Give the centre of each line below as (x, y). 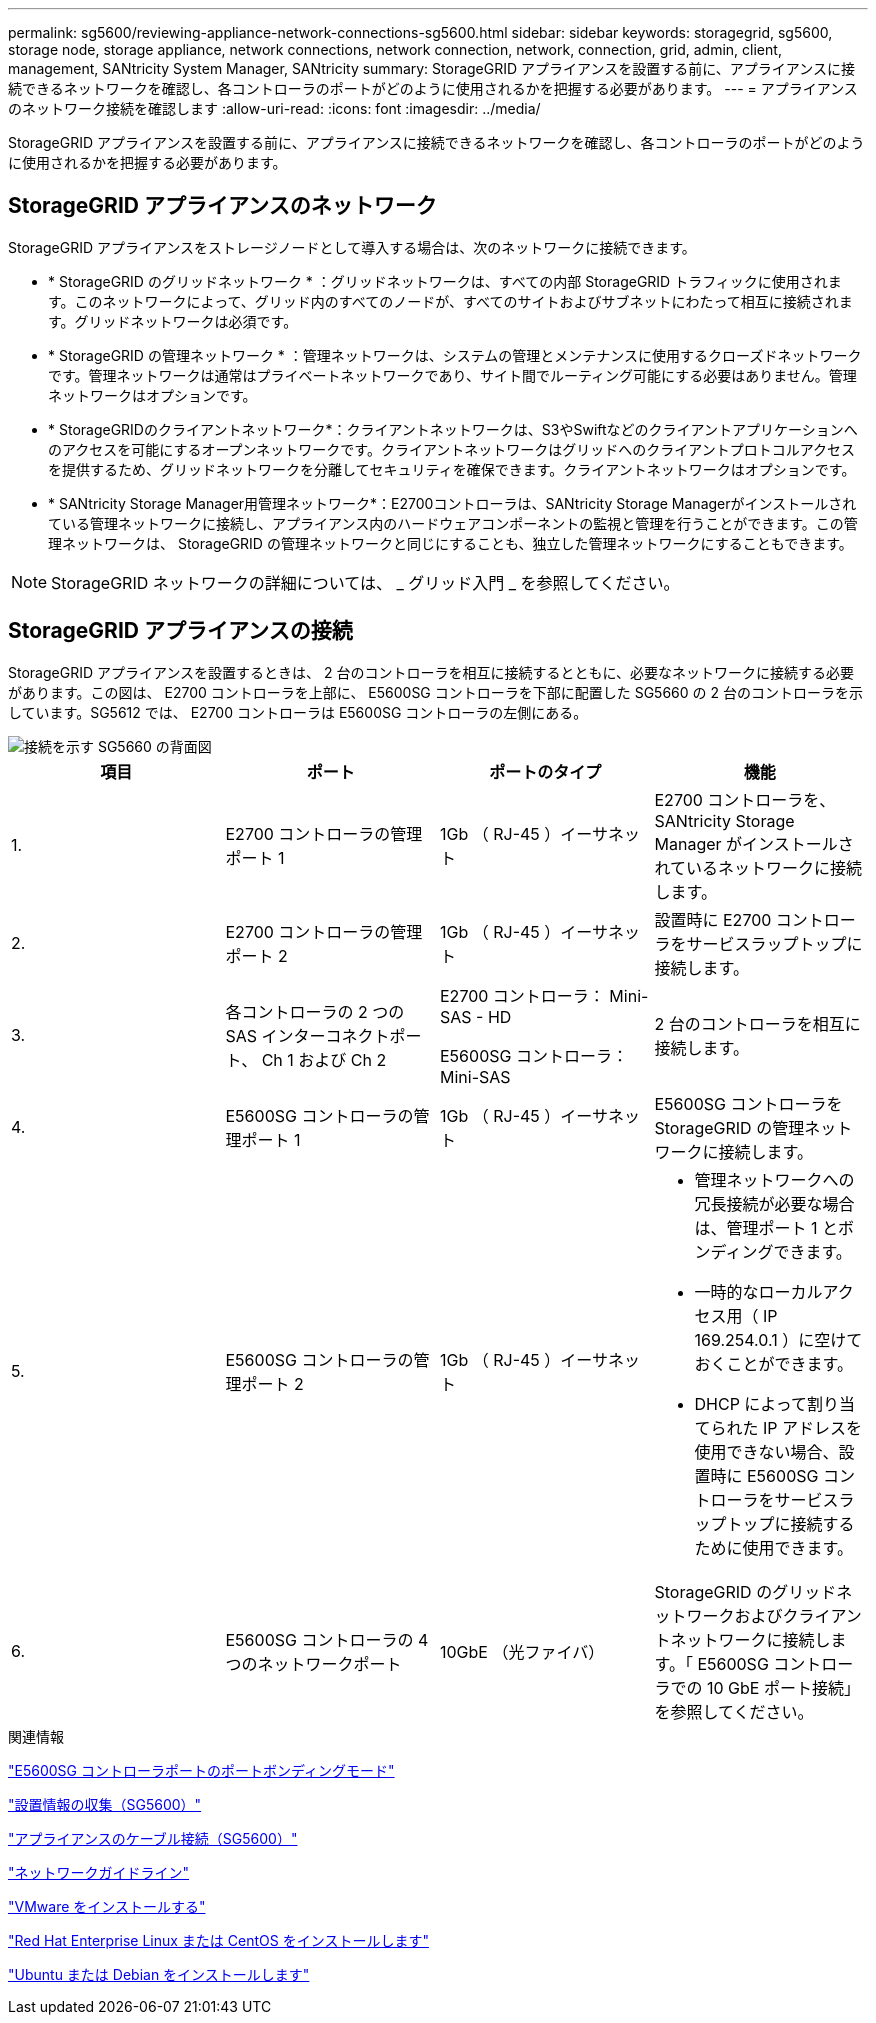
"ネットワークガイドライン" (99, 1872)
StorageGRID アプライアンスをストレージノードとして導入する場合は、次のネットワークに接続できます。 (352, 247)
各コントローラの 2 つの (315, 1011)
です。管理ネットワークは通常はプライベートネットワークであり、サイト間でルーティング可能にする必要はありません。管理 (452, 375)
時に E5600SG (764, 1475)
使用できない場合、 (766, 1451)
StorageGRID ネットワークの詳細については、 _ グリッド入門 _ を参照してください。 (365, 582)
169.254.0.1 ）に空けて (778, 1339)
